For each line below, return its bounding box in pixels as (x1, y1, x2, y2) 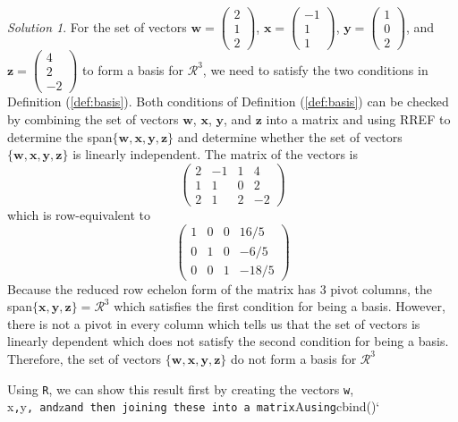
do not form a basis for (230, 349, 357, 367)
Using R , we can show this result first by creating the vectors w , (7, 379, 354, 398)
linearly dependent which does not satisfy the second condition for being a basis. (7, 332, 449, 350)
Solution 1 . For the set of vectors (7, 17, 187, 36)
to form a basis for (82, 60, 184, 79)
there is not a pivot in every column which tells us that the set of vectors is (7, 314, 420, 333)
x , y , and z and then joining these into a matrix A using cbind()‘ (7, 397, 380, 416)
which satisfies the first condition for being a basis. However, (114, 297, 445, 316)
